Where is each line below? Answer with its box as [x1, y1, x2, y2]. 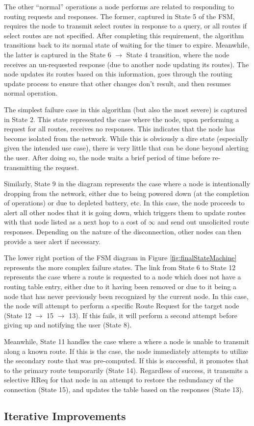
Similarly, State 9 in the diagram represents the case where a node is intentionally [4, 178, 250, 189]
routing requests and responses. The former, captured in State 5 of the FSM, [4, 11, 235, 21]
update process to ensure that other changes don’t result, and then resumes [4, 78, 231, 88]
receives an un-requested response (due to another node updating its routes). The [4, 59, 249, 69]
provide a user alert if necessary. [4, 236, 101, 246]
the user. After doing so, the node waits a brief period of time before [4, 152, 210, 162]
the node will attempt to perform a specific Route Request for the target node [4, 301, 239, 311]
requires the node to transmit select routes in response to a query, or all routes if [4, 21, 247, 31]
